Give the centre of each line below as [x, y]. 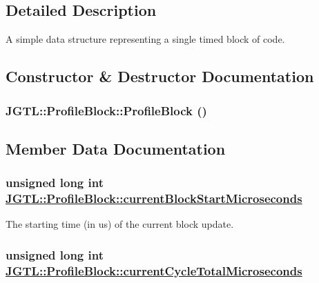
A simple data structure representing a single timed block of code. [145, 39]
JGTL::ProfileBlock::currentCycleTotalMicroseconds [154, 270]
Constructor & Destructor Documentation [160, 76]
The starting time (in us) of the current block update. [120, 224]
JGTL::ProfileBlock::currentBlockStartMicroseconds [154, 198]
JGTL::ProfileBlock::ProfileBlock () [106, 110]
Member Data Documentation [116, 148]
